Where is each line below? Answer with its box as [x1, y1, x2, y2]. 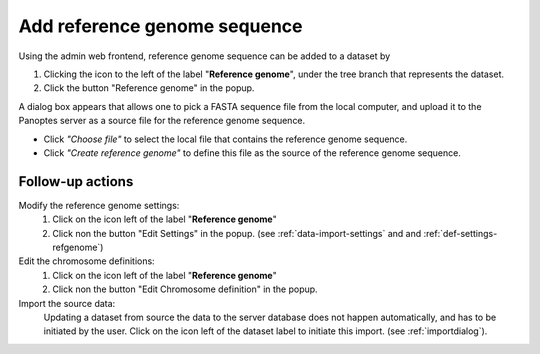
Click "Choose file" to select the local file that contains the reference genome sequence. [43, 133, 408, 145]
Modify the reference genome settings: [18, 199, 180, 211]
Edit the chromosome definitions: [18, 255, 155, 267]
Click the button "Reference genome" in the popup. [43, 82, 255, 94]
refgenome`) [52, 241, 104, 253]
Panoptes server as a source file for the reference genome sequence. [18, 115, 306, 127]
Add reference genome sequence [18, 15, 303, 37]
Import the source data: [18, 297, 116, 309]
